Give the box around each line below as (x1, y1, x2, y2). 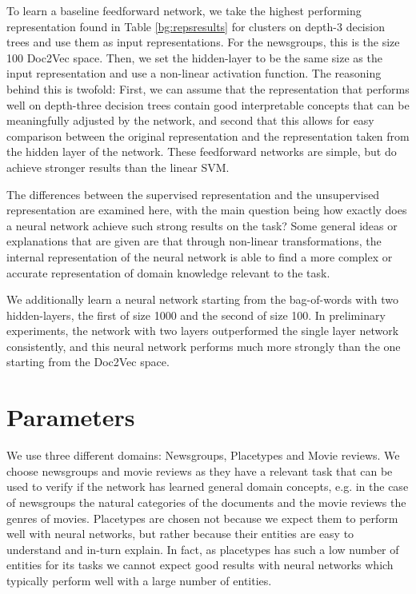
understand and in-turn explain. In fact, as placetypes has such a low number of (6, 540, 399, 557)
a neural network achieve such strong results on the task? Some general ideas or (6, 217, 398, 233)
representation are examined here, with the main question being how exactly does (6, 201, 407, 218)
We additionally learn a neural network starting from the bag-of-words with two (6, 291, 399, 308)
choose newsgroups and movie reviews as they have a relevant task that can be (6, 462, 393, 479)
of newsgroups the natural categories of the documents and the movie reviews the (6, 493, 406, 510)
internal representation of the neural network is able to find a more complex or (6, 248, 393, 265)
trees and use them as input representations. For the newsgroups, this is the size (6, 34, 400, 50)
